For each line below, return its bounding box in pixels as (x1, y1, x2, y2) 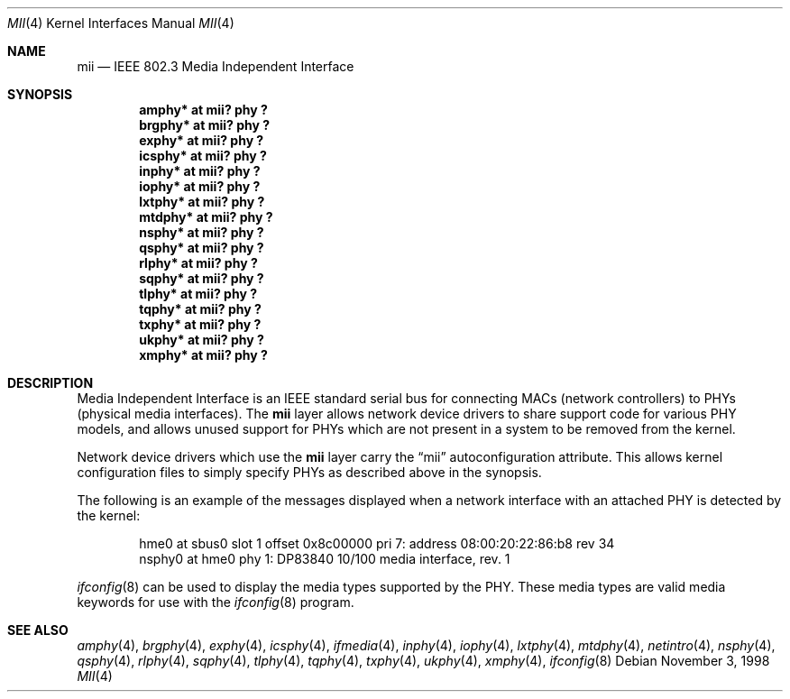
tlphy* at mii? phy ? (139, 286, 257, 301)
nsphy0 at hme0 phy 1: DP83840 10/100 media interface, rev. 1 (139, 551, 510, 566)
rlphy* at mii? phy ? (139, 255, 258, 271)
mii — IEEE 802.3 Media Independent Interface (77, 59, 354, 74)
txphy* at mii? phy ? (139, 317, 262, 332)
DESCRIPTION (7, 375, 94, 391)
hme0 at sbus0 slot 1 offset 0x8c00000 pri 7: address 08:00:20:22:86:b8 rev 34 (139, 536, 615, 551)
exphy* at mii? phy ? (139, 133, 264, 148)
